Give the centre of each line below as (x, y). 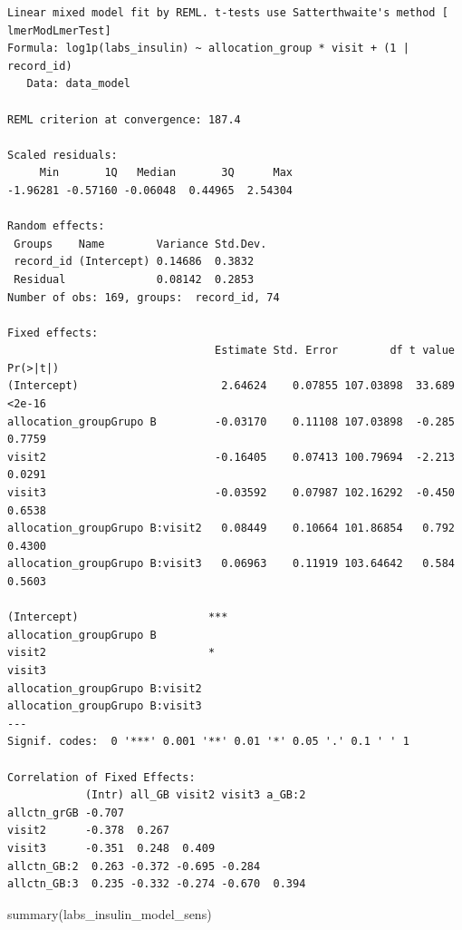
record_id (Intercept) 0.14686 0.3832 (134, 262)
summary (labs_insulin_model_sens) (110, 913)
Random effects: (56, 226)
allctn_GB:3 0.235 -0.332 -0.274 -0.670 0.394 (157, 884)
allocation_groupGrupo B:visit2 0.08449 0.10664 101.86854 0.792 (231, 529)
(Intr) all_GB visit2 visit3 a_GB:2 (195, 795)
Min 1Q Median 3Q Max (166, 173)
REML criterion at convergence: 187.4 (124, 119)
